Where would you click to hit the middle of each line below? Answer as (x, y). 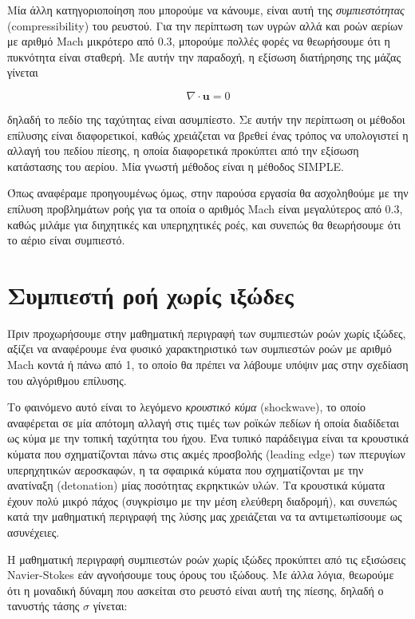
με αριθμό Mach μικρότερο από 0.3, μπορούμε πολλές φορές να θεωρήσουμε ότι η (199, 41)
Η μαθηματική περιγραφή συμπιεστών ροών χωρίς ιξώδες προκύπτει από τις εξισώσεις (206, 559)
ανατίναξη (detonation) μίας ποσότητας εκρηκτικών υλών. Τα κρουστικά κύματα (196, 485)
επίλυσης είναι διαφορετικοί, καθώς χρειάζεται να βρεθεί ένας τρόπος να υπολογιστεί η (208, 135)
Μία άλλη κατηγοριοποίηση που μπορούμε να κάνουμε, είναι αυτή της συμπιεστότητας (206, 10)
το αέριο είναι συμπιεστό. (66, 240)
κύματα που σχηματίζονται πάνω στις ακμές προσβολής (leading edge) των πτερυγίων (206, 454)
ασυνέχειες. (34, 532)
